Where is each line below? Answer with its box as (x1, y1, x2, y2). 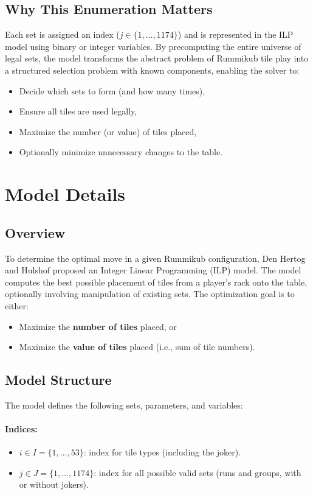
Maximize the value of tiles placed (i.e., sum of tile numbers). (19, 340, 255, 353)
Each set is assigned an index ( (5, 28, 120, 41)
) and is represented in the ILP (177, 28, 294, 41)
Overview (5, 223, 66, 242)
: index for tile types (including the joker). (83, 446, 241, 458)
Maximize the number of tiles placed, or (19, 320, 177, 332)
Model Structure (5, 370, 112, 389)
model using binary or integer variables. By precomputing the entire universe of (5, 40, 301, 52)
